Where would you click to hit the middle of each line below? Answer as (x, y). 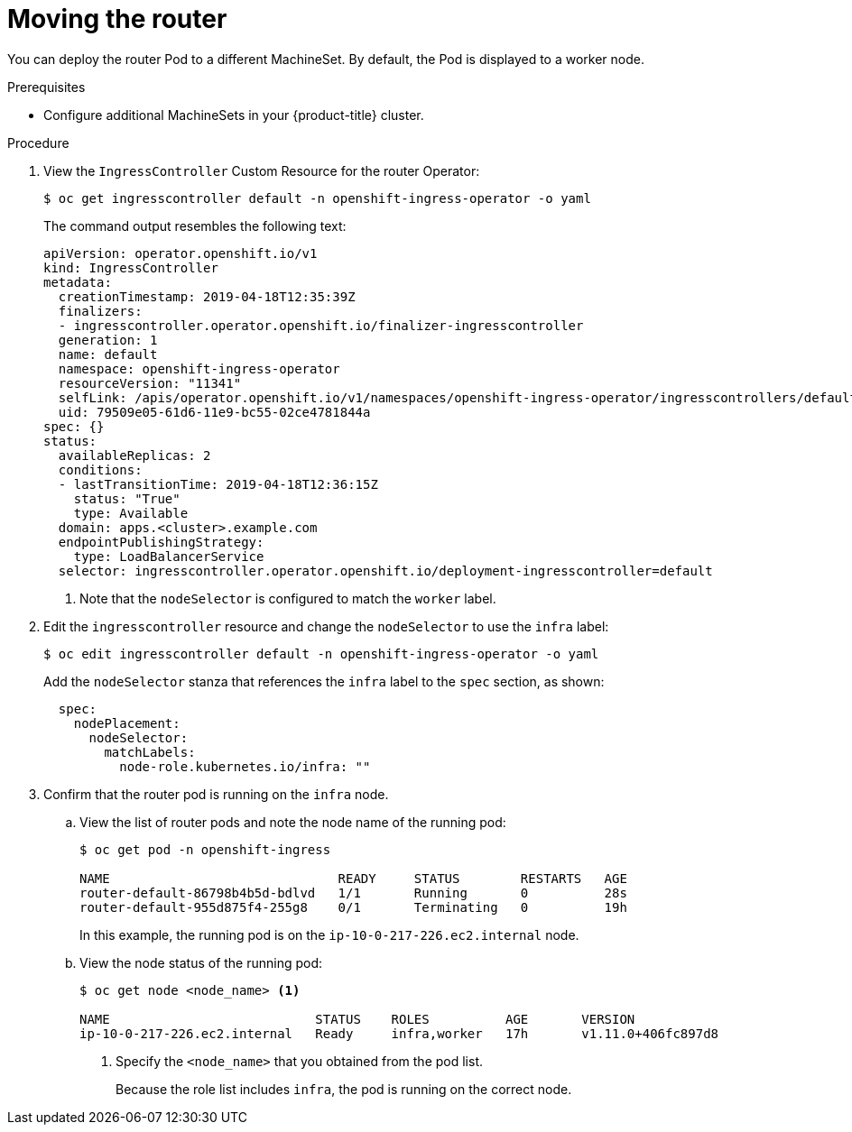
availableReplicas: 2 (134, 455)
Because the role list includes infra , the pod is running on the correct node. (344, 1089)
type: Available (131, 513)
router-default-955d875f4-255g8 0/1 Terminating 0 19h (353, 907)
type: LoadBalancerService (169, 556)
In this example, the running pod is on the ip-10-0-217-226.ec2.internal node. (329, 934)
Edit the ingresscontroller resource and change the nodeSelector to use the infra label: (326, 626)
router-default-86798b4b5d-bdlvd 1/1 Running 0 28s (353, 893)
